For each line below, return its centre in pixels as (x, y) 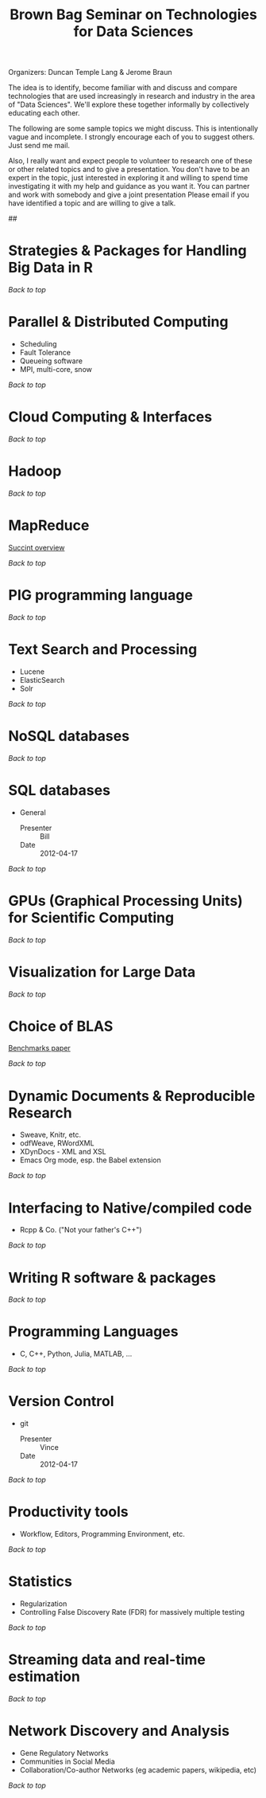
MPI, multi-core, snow (56, 370)
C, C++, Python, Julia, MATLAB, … (76, 1354)
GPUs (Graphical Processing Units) (126, 901)
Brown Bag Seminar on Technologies (133, 15)
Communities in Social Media (67, 1761)
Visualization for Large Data (102, 971)
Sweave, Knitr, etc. (50, 1135)
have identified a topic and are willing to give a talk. (92, 203)
